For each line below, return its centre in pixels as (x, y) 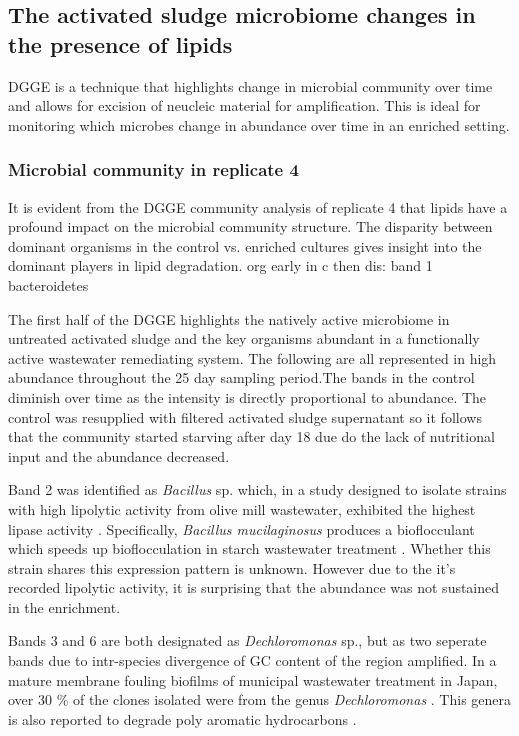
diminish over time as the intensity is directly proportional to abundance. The (247, 396)
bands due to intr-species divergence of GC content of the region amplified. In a (252, 660)
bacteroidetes (48, 284)
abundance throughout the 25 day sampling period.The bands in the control (241, 377)
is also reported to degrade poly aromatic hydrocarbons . (182, 718)
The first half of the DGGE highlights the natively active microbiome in (229, 318)
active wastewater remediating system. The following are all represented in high (252, 357)
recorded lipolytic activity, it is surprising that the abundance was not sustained (254, 587)
